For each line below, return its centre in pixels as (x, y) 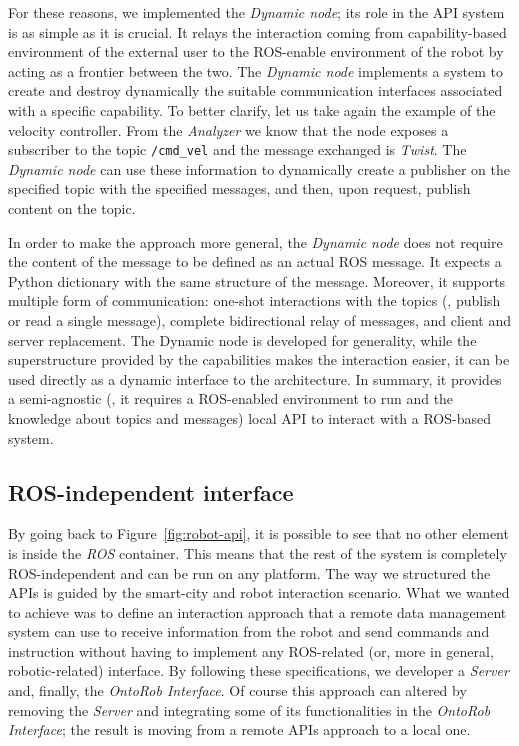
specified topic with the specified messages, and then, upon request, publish (239, 188)
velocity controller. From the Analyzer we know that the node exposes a (228, 129)
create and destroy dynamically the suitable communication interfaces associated (255, 90)
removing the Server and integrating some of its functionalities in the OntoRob (249, 709)
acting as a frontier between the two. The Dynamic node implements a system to (255, 70)
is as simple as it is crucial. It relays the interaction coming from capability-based (257, 31)
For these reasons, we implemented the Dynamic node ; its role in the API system (256, 12)
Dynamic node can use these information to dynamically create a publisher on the (259, 168)
